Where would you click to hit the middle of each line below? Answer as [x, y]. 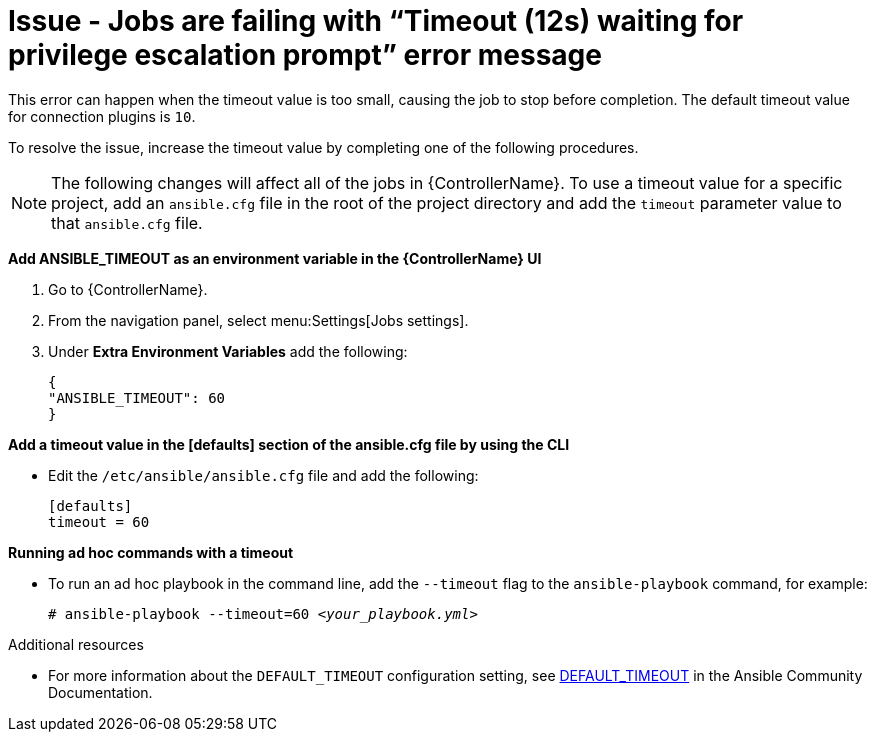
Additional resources [76, 644]
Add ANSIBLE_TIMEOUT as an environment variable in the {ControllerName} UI [275, 258]
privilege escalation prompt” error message [305, 55]
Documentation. [100, 692]
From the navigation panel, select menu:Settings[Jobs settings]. [258, 320]
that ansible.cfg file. [127, 222]
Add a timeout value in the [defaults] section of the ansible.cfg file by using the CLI [289, 444]
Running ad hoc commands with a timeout [151, 552]
